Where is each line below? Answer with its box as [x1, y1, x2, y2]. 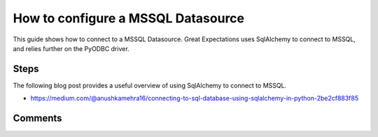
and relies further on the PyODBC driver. [13, 44, 129, 52]
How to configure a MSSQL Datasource [13, 10, 245, 26]
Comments [13, 113, 62, 124]
